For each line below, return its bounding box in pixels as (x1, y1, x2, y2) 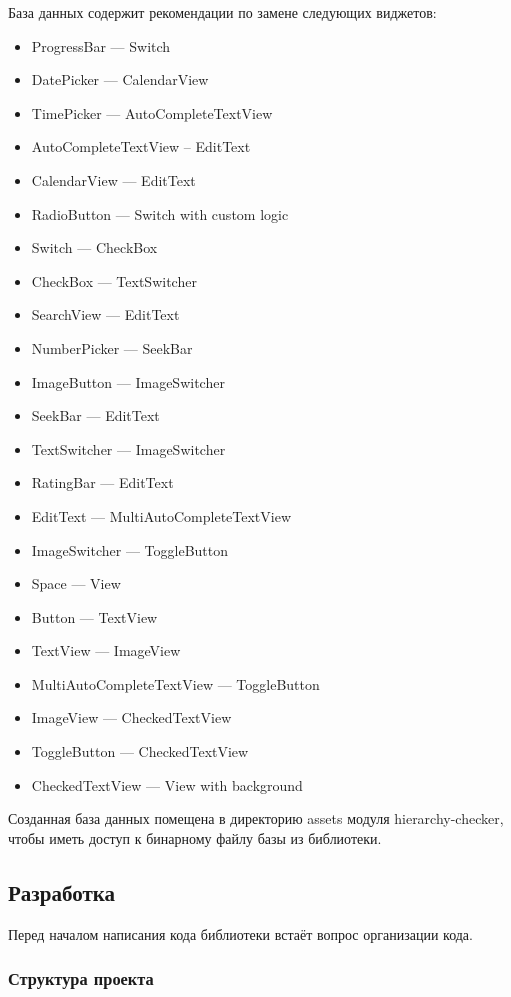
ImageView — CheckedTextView (31, 707, 232, 728)
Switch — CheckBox (31, 237, 158, 258)
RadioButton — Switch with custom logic (31, 203, 289, 224)
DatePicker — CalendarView (31, 69, 209, 90)
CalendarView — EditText (31, 169, 196, 190)
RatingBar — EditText (31, 472, 174, 493)
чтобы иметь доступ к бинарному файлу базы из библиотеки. (8, 827, 382, 848)
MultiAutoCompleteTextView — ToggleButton (31, 673, 320, 694)
